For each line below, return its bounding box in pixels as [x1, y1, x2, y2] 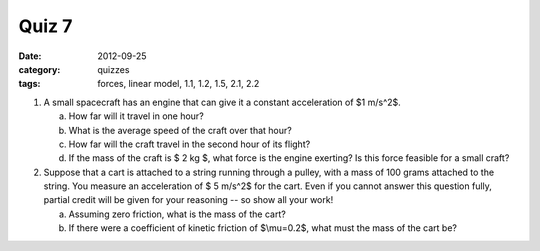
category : [18, 63, 61, 75]
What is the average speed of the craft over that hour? [68, 124, 292, 136]
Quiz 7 [18, 15, 73, 37]
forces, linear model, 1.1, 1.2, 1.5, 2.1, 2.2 [97, 78, 260, 90]
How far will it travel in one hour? [68, 110, 204, 122]
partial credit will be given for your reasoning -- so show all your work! [43, 194, 334, 206]
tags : [18, 78, 41, 90]
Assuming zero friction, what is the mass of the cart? [68, 208, 287, 220]
